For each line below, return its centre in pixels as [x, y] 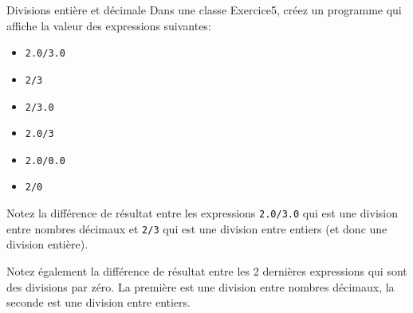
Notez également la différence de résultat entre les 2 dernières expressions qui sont [207, 271]
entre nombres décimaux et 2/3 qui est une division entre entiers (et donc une [197, 228]
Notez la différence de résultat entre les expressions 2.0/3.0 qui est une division [202, 213]
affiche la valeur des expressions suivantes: [109, 25]
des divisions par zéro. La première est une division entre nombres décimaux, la [201, 286]
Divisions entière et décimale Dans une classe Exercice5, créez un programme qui [204, 10]
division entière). [47, 244]
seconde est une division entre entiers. [98, 302]
